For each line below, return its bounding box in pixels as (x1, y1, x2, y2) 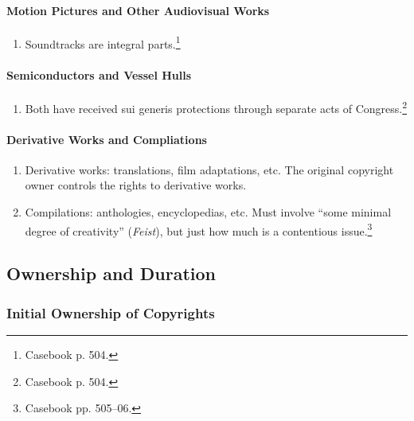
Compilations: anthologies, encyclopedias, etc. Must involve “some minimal (25, 204, 392, 220)
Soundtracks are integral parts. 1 (25, 33, 181, 52)
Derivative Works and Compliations (6, 131, 207, 147)
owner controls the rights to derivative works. (25, 177, 247, 193)
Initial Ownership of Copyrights (6, 302, 215, 322)
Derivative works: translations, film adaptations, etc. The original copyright (25, 161, 394, 177)
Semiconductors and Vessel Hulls (6, 66, 192, 83)
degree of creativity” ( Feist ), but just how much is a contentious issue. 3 (25, 220, 373, 239)
